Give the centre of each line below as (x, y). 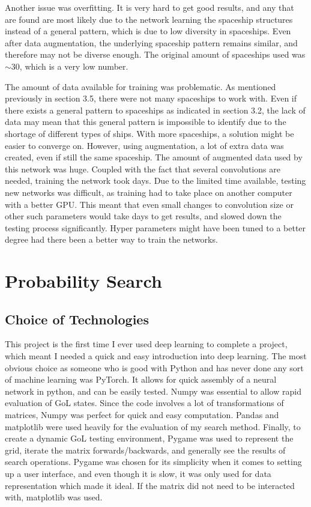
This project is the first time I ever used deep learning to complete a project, (146, 344)
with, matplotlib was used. (54, 497)
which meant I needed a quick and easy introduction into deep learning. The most (156, 356)
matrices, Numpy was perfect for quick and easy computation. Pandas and (142, 415)
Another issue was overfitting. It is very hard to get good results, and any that (149, 7)
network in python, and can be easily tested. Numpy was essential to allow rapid (153, 391)
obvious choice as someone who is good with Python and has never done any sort (154, 367)
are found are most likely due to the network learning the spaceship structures (149, 19)
